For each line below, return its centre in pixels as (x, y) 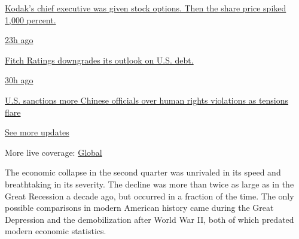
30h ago (19, 80)
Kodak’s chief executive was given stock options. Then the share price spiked (146, 8)
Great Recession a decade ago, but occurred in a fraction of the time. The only (149, 196)
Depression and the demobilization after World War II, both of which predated (149, 219)
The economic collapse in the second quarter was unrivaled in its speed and (143, 172)
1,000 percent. (30, 19)
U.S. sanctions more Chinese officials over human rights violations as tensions (147, 100)
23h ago (19, 40)
